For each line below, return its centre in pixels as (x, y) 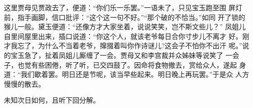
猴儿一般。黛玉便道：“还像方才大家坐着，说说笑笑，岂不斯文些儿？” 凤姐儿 (125, 27)
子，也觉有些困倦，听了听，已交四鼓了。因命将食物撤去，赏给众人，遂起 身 (125, 64)
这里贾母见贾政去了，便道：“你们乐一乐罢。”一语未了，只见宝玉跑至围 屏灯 (123, 7)
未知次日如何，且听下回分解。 (52, 100)
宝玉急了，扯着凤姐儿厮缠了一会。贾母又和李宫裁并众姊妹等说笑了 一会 (125, 55)
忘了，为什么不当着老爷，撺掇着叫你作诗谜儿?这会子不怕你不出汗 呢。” (130, 45)
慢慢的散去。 (24, 83)
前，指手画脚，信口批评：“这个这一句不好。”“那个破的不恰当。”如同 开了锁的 (125, 17)
